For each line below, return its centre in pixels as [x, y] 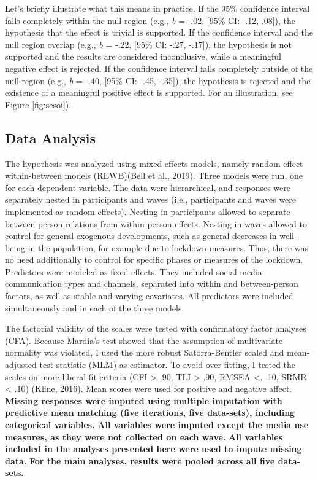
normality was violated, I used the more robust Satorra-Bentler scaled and [145, 352]
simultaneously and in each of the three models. [95, 307]
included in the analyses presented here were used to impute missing [153, 449]
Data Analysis [51, 137]
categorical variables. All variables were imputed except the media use [157, 425]
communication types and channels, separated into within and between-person [152, 284]
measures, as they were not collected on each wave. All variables [144, 436]
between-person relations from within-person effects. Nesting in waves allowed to [156, 223]
